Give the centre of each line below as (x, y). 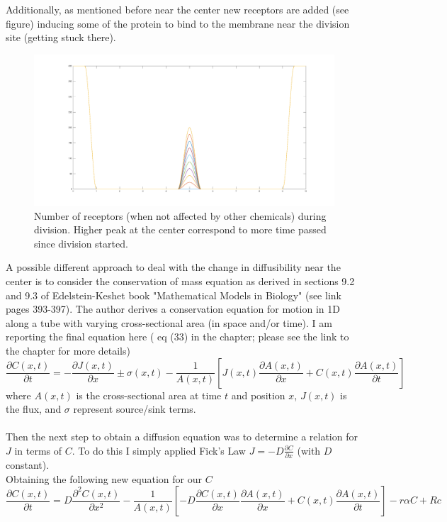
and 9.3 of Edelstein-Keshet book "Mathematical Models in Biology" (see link (174, 295)
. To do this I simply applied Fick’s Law (159, 450)
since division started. (81, 243)
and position (258, 395)
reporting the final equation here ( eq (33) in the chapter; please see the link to (177, 337)
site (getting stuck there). (61, 37)
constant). (28, 465)
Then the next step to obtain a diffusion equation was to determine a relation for (182, 437)
